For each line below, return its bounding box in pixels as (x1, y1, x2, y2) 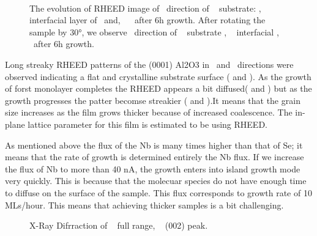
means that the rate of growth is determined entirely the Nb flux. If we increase (5, 150, 304, 163)
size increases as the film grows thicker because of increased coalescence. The (5, 106, 293, 119)
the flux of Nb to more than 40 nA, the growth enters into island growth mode (5, 162, 300, 175)
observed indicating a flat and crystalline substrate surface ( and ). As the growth (5, 70, 311, 83)
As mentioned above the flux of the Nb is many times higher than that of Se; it (5, 138, 303, 151)
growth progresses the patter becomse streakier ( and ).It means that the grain (5, 94, 300, 106)
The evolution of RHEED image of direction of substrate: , (29, 1, 261, 14)
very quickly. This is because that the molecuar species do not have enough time (5, 174, 307, 187)
